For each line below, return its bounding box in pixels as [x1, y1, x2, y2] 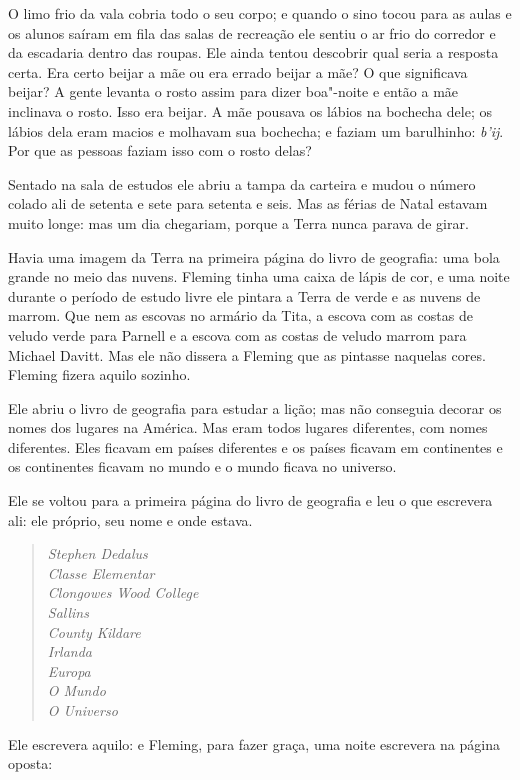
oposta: [8, 753, 53, 774]
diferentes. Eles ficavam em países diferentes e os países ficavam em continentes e [8, 436, 503, 457]
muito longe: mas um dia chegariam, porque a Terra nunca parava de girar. [8, 212, 469, 233]
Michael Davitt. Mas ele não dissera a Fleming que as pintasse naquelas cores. [8, 344, 486, 365]
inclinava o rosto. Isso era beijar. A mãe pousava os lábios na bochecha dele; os [8, 100, 492, 121]
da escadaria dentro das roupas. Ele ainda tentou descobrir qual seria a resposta [8, 42, 499, 63]
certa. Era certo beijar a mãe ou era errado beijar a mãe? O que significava [8, 61, 468, 82]
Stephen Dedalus [47, 543, 148, 564]
